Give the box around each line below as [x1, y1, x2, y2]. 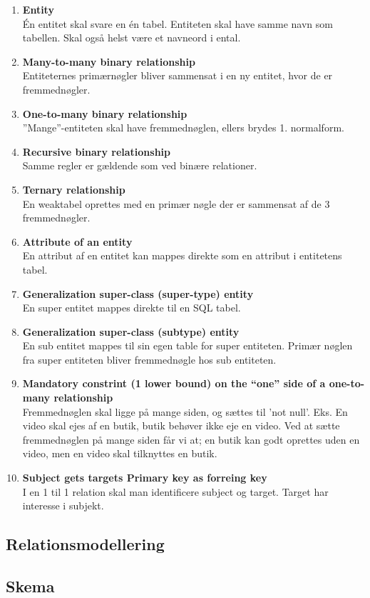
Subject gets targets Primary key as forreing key [22, 470, 267, 485]
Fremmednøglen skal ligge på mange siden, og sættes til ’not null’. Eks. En [22, 404, 348, 419]
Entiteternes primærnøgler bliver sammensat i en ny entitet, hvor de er [22, 68, 333, 83]
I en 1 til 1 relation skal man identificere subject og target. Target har [22, 484, 329, 499]
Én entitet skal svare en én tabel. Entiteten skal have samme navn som [22, 16, 333, 31]
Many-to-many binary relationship [22, 54, 195, 69]
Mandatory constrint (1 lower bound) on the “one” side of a [22, 376, 326, 391]
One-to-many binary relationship [22, 106, 187, 121]
